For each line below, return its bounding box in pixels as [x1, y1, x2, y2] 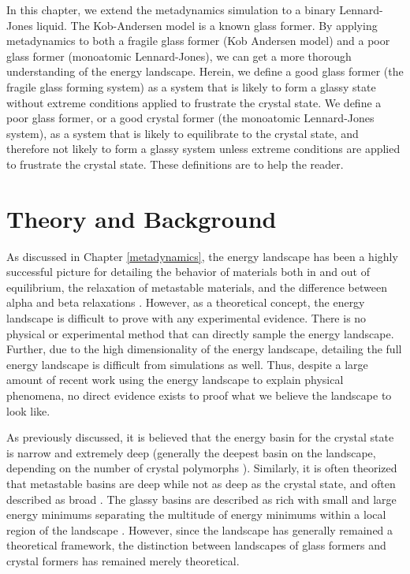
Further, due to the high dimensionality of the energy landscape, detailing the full [6, 341, 402, 357]
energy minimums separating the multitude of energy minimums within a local [6, 506, 386, 523]
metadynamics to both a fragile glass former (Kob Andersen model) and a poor [6, 32, 390, 49]
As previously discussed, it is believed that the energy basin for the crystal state [6, 429, 394, 445]
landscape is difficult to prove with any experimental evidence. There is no [6, 310, 367, 326]
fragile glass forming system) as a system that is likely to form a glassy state [6, 78, 376, 95]
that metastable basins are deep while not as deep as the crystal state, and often [6, 475, 396, 491]
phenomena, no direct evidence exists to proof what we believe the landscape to [6, 387, 392, 403]
